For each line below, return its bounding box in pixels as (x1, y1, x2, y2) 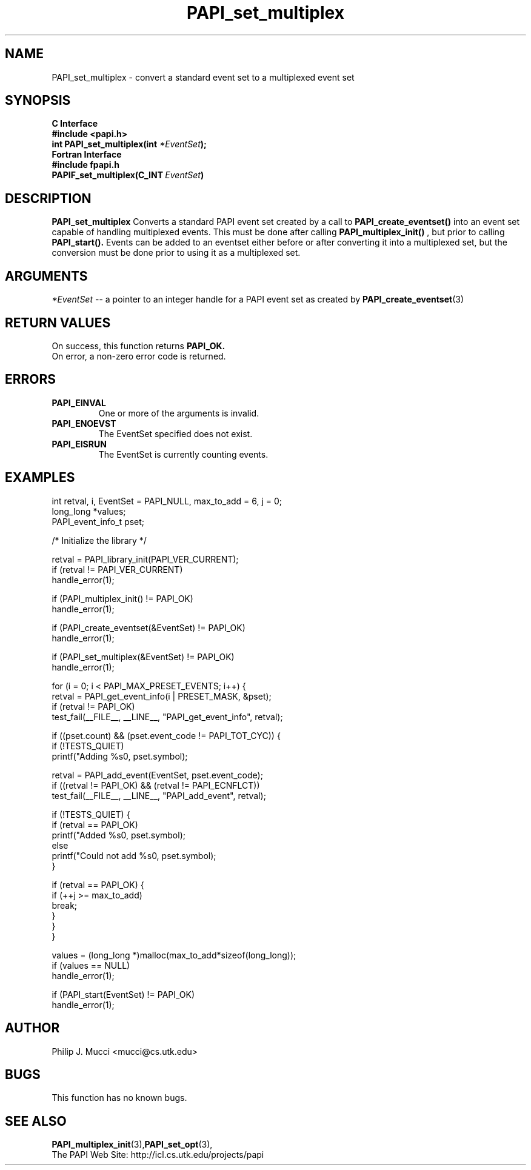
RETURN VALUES (5, 315, 111, 330)
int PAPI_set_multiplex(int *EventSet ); (52, 139, 207, 150)
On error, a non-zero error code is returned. (52, 350, 226, 361)
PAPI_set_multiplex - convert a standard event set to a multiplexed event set (52, 72, 355, 82)
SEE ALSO (5, 1113, 67, 1129)
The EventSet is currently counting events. (98, 449, 269, 460)
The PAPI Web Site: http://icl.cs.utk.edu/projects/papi (52, 1149, 264, 1160)
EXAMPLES (5, 470, 75, 486)
